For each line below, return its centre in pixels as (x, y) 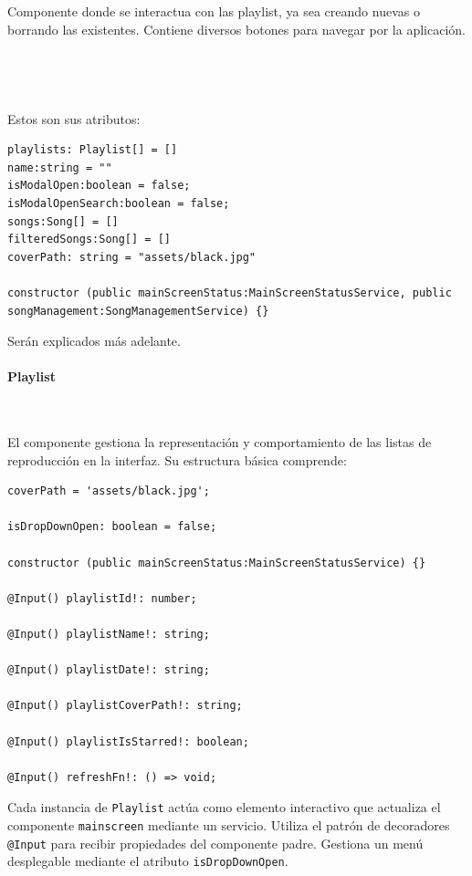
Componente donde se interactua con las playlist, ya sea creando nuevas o (214, 11)
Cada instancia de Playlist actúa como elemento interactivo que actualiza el (224, 807)
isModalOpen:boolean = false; (99, 186)
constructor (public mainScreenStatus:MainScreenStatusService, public (230, 292)
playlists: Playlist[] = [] (93, 150)
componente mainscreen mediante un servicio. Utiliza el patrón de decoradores (229, 825)
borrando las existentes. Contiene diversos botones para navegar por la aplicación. (236, 29)
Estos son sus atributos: (74, 118)
